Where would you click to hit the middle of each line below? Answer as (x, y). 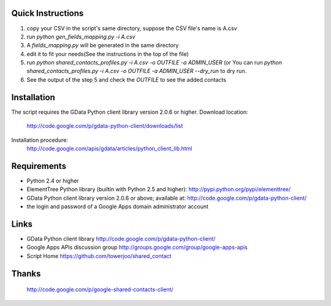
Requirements (39, 166)
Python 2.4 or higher (53, 181)
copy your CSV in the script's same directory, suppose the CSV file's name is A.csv (132, 28)
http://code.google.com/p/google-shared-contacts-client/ (100, 289)
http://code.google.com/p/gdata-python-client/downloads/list (105, 126)
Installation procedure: (40, 140)
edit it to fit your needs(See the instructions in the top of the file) (108, 54)
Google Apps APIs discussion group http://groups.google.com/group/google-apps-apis (137, 247)
